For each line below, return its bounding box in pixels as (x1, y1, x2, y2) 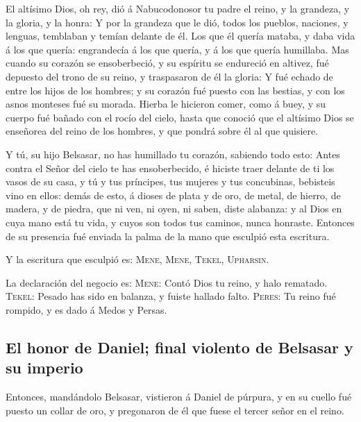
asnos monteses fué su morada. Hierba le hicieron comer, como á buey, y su (6, 96, 326, 111)
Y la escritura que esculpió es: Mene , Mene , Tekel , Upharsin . (6, 252, 269, 267)
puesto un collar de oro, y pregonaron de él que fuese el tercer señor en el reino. (6, 403, 344, 417)
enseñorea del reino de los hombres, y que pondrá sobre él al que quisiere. (6, 124, 319, 138)
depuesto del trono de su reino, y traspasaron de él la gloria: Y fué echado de (6, 69, 333, 83)
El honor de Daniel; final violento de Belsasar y (6, 336, 353, 357)
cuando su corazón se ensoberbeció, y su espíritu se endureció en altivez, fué (6, 56, 329, 70)
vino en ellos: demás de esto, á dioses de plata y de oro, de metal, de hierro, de (6, 187, 341, 202)
